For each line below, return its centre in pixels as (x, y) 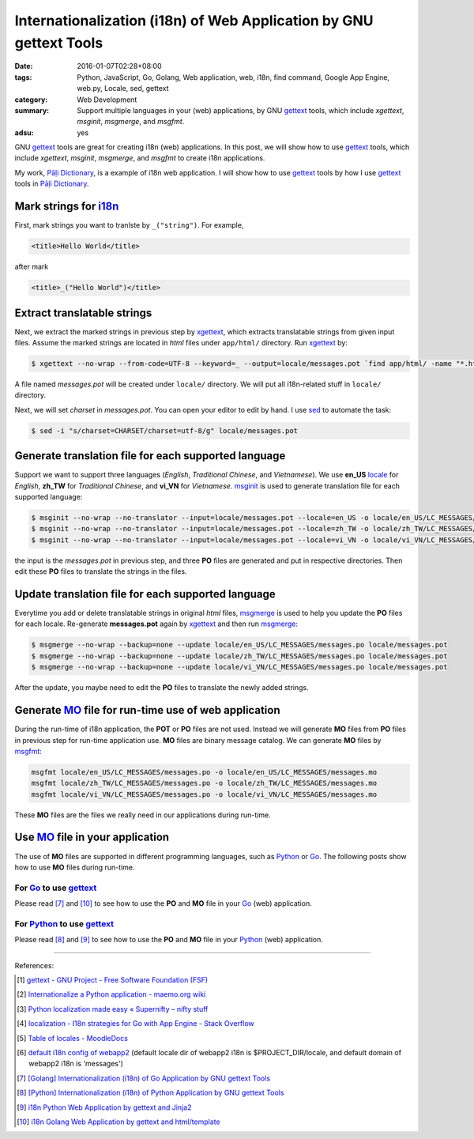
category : (31, 100)
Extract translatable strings (83, 313)
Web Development (107, 100)
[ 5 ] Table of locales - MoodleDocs (72, 1038)
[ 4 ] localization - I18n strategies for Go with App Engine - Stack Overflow (135, 1024)
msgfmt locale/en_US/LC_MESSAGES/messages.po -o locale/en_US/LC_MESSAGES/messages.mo (204, 772)
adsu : (24, 132)
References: (34, 965)
